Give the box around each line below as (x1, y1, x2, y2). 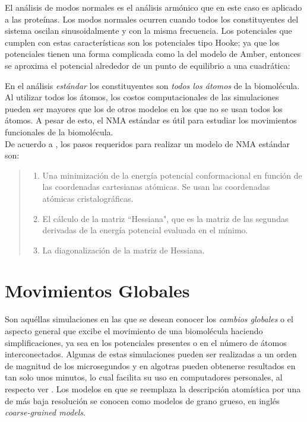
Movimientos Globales (5, 278, 190, 303)
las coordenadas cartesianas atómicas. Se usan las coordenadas (42, 180, 270, 193)
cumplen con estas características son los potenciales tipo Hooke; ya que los (5, 36, 280, 48)
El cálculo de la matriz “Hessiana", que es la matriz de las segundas (42, 212, 289, 224)
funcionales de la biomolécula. (5, 125, 113, 138)
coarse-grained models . (5, 406, 86, 418)
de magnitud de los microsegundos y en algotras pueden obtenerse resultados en (5, 359, 296, 372)
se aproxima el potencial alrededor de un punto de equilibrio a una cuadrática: (5, 59, 290, 71)
